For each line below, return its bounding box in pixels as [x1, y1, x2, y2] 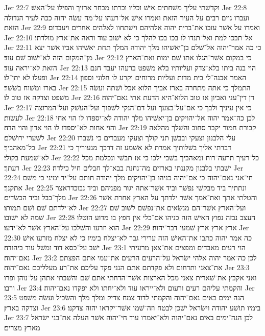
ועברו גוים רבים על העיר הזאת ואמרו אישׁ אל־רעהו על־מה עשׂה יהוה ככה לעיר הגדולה [4, 12, 249, 22]
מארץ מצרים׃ [4, 322, 40, 332]
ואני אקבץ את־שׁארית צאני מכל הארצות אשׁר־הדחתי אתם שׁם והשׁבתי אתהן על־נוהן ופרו [4, 272, 257, 283]
